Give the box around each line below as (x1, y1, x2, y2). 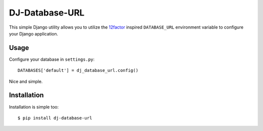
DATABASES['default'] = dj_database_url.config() (18, 68, 139, 73)
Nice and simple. (9, 78, 43, 84)
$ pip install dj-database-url (18, 115, 93, 121)
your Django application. (9, 31, 58, 36)
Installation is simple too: (9, 104, 59, 110)
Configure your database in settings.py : (9, 56, 95, 62)
